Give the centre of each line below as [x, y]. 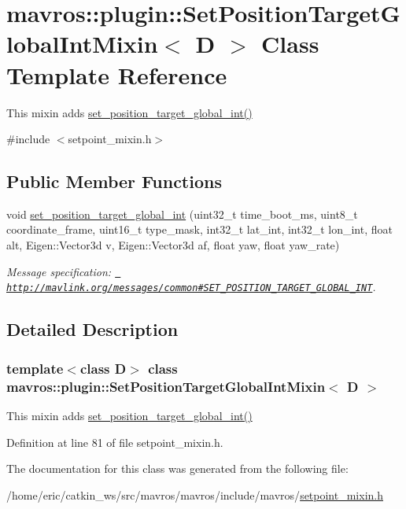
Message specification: [59, 271]
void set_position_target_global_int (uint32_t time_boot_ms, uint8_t [182, 214]
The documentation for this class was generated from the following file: [177, 468]
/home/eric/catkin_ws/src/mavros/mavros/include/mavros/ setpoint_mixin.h [195, 494]
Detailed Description [92, 329]
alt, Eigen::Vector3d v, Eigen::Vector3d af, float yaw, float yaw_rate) [173, 245]
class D [103, 368]
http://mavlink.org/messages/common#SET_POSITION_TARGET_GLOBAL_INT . [191, 287]
